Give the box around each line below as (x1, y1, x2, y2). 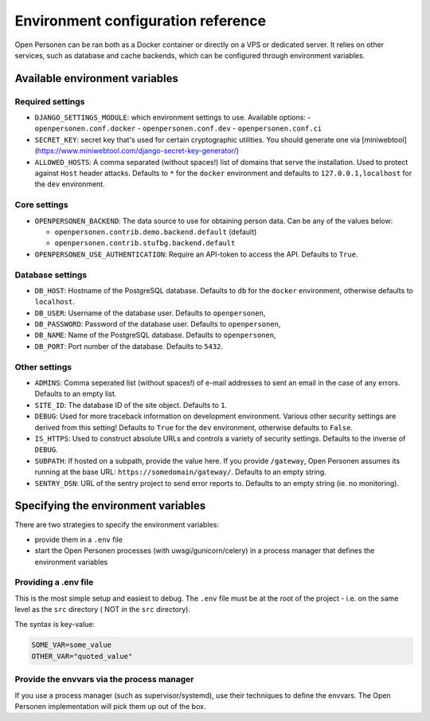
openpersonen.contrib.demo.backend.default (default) (54, 227, 257, 237)
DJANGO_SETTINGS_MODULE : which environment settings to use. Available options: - (34, 112, 311, 123)
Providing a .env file (14, 577, 94, 588)
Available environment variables (14, 72, 179, 85)
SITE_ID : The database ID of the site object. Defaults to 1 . (34, 400, 228, 409)
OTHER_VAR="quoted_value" (31, 652, 133, 660)
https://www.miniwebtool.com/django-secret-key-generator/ (37, 146, 236, 155)
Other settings (14, 361, 72, 372)
